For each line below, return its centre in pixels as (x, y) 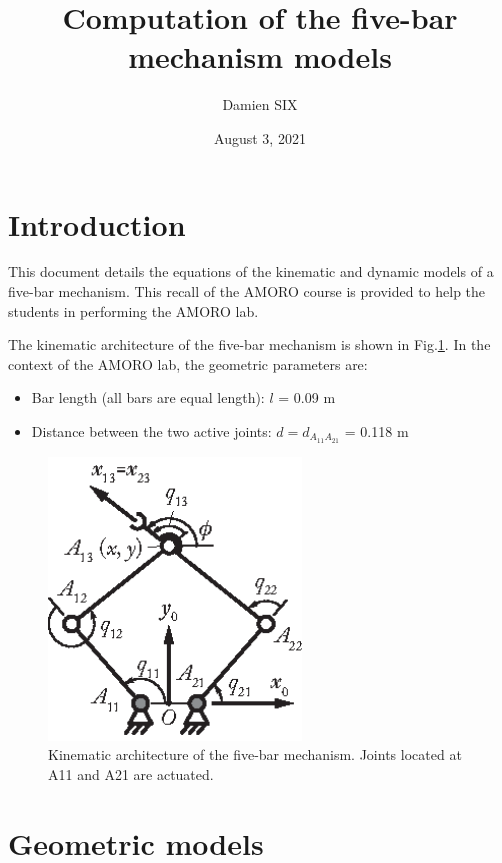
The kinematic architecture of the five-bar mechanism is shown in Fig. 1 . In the (249, 344)
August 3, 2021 (260, 137)
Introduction (97, 223)
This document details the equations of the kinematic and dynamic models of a (251, 271)
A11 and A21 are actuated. (131, 773)
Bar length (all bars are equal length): (148, 397)
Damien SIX (260, 104)
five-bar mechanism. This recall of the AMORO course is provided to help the (247, 291)
